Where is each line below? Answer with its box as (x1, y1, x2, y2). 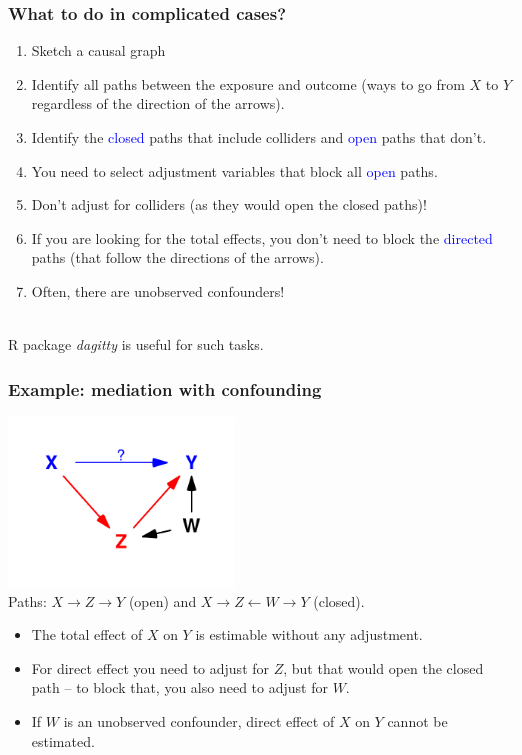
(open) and (128, 590, 197, 611)
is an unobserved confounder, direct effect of (63, 711, 335, 731)
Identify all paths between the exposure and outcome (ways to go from (31, 73, 465, 94)
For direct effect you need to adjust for (31, 657, 270, 678)
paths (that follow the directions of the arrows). (31, 247, 324, 268)
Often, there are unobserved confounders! (31, 280, 285, 301)
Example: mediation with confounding (8, 376, 322, 401)
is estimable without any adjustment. (195, 624, 423, 645)
